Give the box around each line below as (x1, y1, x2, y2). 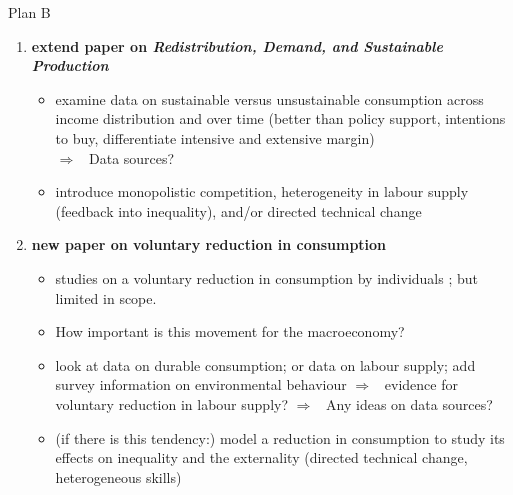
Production (31, 55, 109, 76)
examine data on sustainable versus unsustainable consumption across (55, 88, 484, 109)
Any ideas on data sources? (326, 393, 493, 414)
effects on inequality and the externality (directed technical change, (55, 447, 468, 468)
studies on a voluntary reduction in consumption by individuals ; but (55, 267, 479, 288)
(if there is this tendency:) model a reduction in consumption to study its (55, 427, 505, 448)
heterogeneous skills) (55, 466, 182, 487)
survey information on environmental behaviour (55, 374, 347, 395)
